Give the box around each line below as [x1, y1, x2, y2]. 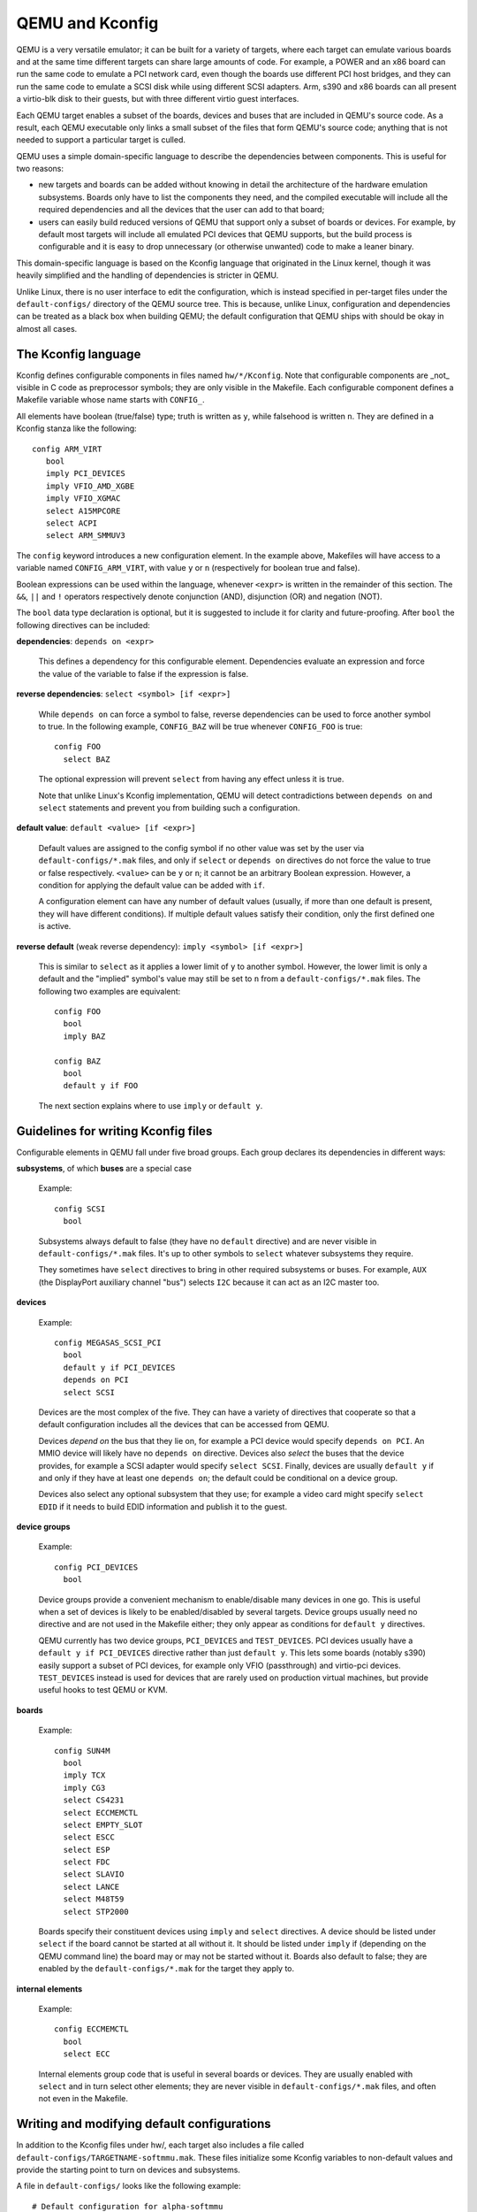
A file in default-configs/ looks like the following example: [16, 2181, 241, 2192]
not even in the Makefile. [38, 2093, 128, 2104]
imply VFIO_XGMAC [45, 494, 121, 503]
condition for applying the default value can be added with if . [38, 879, 265, 890]
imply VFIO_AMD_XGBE [45, 480, 135, 491]
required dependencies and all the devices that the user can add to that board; [38, 204, 325, 215]
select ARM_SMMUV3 [45, 531, 125, 541]
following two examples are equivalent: [38, 986, 181, 996]
